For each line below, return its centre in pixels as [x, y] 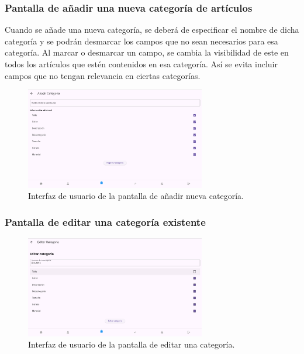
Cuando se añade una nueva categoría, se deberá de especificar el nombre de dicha [152, 30]
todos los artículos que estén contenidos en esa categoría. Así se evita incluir [141, 64]
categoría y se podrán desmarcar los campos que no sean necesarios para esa [141, 41]
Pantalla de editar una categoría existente [105, 221]
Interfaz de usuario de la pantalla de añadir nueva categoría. [136, 196]
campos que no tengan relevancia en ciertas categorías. [103, 75]
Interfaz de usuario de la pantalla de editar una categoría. [132, 344]
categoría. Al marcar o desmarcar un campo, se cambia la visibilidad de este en [147, 52]
